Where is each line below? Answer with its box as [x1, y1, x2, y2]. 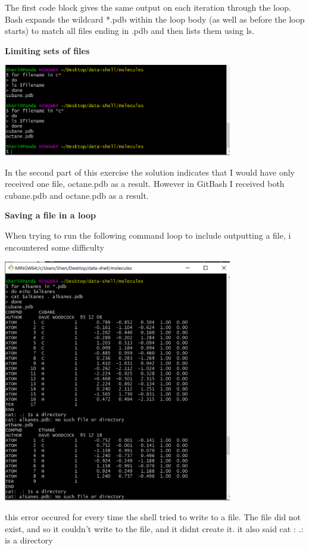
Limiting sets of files [5, 44, 90, 57]
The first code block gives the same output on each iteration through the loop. [5, 1, 292, 13]
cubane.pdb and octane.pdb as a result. [5, 189, 149, 201]
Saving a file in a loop [5, 209, 96, 221]
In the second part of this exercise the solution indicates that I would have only [5, 165, 295, 178]
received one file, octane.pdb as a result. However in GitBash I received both [5, 177, 285, 190]
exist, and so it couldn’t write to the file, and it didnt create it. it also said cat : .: [5, 522, 304, 535]
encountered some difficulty [5, 240, 104, 253]
